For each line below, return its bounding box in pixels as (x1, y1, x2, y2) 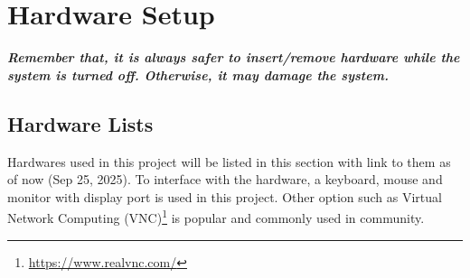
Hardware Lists (7, 109, 154, 137)
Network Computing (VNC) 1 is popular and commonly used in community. (7, 206, 425, 227)
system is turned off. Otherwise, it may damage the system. (7, 65, 389, 84)
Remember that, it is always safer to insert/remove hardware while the (7, 48, 460, 67)
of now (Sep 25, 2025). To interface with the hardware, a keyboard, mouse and (7, 170, 443, 189)
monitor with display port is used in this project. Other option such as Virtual (7, 187, 442, 206)
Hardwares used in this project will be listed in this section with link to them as (7, 152, 451, 171)
